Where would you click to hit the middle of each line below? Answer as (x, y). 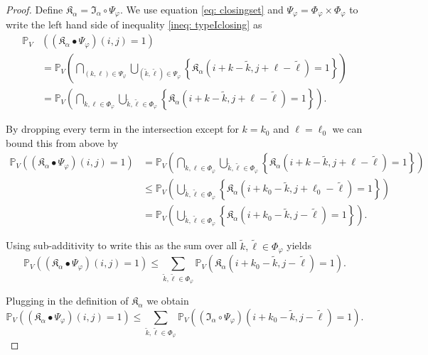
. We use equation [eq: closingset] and (202, 9)
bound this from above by (62, 142)
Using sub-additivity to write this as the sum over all (122, 245)
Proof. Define (34, 9)
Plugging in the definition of (67, 301)
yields (299, 245)
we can (347, 129)
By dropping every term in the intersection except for (122, 129)
